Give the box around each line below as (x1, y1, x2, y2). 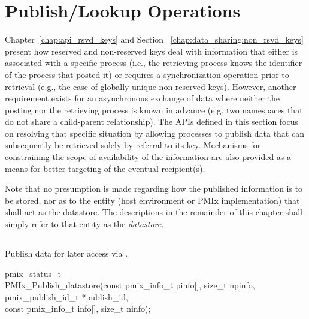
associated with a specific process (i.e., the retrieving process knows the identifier (5, 56, 302, 69)
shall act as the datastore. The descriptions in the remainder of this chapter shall (5, 206, 302, 218)
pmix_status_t (5, 267, 61, 279)
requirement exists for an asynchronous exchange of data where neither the (5, 92, 280, 104)
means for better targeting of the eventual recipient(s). (5, 162, 205, 174)
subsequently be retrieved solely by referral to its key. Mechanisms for (5, 139, 261, 151)
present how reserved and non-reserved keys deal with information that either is (5, 44, 298, 57)
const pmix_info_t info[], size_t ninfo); (5, 302, 151, 315)
